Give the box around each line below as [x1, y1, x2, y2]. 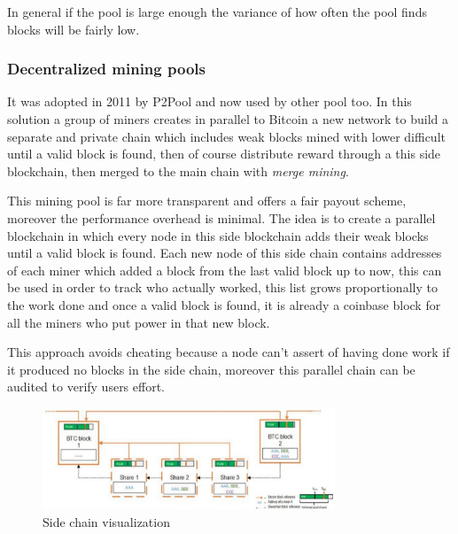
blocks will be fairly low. [7, 19, 140, 38]
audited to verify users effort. [7, 377, 165, 396]
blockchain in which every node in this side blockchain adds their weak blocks [7, 226, 429, 244]
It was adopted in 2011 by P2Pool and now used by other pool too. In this [7, 92, 412, 111]
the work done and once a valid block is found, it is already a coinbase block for [7, 295, 441, 313]
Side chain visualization [43, 512, 170, 530]
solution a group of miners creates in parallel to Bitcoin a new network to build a [7, 110, 449, 128]
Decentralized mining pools [7, 58, 206, 80]
